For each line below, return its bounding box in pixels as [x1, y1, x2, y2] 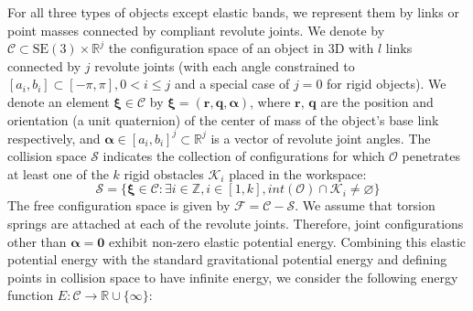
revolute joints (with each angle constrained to [94, 56, 355, 75]
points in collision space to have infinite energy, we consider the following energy [7, 267, 458, 286]
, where [250, 91, 291, 111]
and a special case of [174, 74, 290, 93]
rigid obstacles [124, 164, 204, 183]
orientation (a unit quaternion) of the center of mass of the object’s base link [7, 110, 439, 129]
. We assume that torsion [295, 196, 435, 215]
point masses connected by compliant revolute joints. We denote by [7, 20, 385, 39]
